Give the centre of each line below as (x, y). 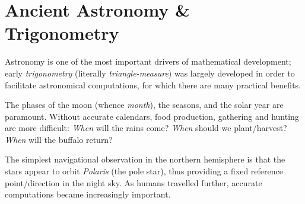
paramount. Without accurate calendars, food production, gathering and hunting (152, 116)
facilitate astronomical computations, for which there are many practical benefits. (153, 85)
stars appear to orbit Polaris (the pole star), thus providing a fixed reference (144, 171)
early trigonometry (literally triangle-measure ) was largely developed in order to (150, 73)
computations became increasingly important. (88, 194)
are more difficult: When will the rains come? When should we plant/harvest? (146, 128)
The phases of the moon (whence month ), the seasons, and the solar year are (144, 105)
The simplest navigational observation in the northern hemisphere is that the (145, 159)
